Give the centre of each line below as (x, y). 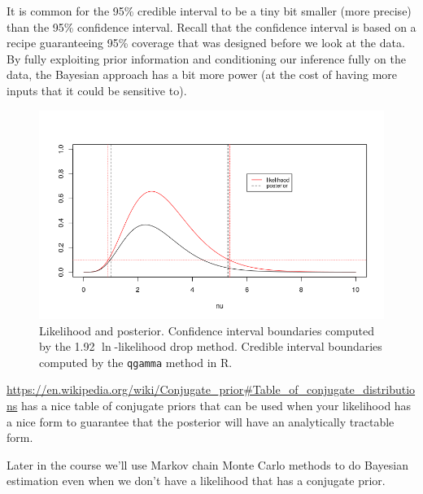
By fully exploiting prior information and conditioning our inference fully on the (206, 58)
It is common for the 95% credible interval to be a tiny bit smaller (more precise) (209, 11)
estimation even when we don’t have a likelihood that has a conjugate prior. (196, 481)
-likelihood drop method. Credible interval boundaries (248, 346)
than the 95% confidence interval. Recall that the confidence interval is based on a (211, 26)
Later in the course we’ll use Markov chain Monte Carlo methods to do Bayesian (207, 464)
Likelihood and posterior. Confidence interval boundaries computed (207, 330)
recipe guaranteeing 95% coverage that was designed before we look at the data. (206, 43)
